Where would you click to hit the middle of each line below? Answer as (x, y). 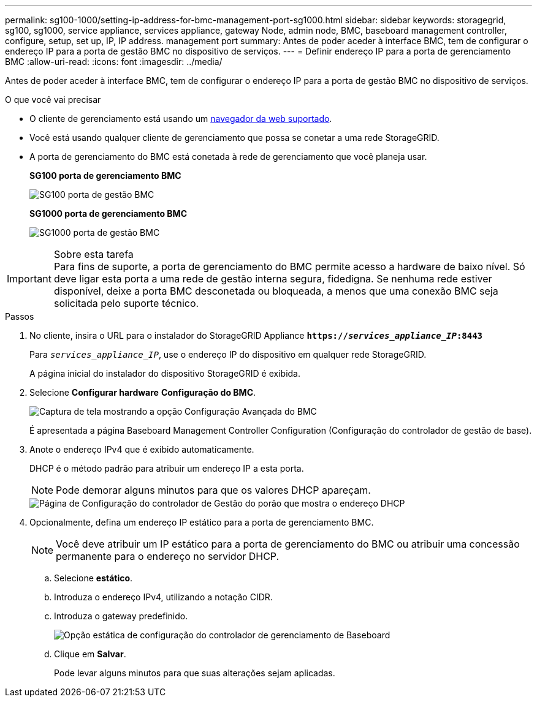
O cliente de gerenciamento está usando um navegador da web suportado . (181, 119)
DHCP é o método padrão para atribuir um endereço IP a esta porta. (167, 468)
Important (29, 279)
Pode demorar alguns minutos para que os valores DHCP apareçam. (213, 490)
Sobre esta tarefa (93, 254)
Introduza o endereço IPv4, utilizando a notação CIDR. (163, 597)
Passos (20, 316)
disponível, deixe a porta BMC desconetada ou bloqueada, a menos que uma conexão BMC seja (276, 291)
